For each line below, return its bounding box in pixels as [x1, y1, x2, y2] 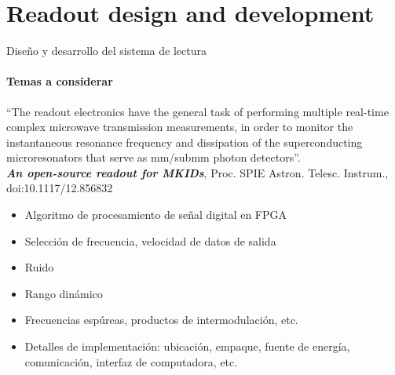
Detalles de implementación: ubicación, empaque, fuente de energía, [24, 338, 350, 355]
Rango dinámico [24, 285, 103, 301]
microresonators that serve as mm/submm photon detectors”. [6, 149, 301, 166]
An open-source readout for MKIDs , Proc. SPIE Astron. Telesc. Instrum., [6, 164, 389, 180]
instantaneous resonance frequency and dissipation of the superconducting [6, 133, 363, 150]
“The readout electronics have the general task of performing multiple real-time [6, 103, 389, 119]
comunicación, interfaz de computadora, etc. [24, 353, 238, 370]
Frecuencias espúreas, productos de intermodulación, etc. [24, 311, 298, 328]
